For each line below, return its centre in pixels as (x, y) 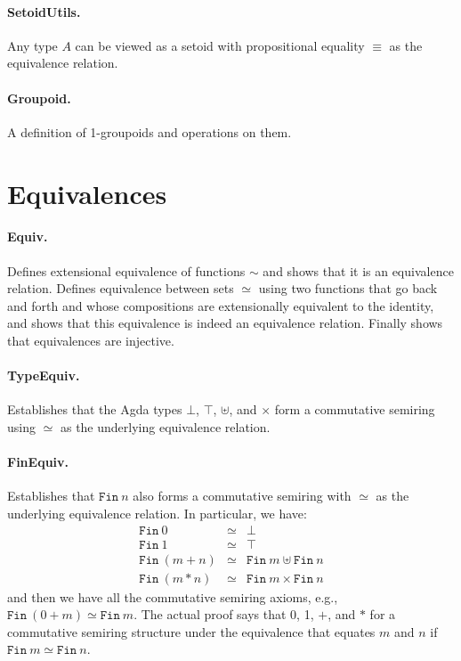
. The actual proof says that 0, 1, (224, 614)
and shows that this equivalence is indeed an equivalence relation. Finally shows (225, 323)
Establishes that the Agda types (95, 409)
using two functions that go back (348, 288)
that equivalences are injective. (91, 340)
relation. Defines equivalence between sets (121, 288)
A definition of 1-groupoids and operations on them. (150, 131)
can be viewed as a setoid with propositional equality (220, 45)
